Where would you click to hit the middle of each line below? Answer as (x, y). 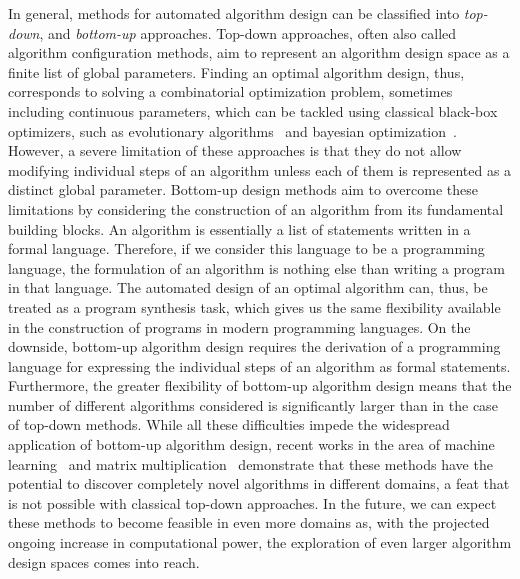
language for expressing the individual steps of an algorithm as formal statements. (259, 365)
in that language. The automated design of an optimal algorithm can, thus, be (248, 287)
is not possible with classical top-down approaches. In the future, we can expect (252, 502)
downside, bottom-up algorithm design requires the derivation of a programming (254, 346)
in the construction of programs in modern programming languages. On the (239, 326)
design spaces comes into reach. (104, 561)
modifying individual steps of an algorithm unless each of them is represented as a (260, 169)
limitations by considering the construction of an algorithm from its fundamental (256, 208)
